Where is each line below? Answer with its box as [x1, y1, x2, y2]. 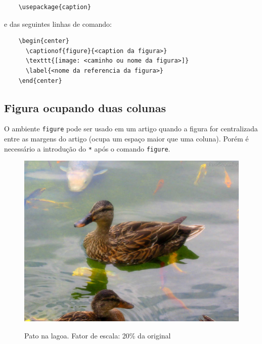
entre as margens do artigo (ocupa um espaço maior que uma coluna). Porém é [4, 133, 249, 144]
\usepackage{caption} [18, 4, 91, 11]
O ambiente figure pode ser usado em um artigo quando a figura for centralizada [4, 123, 258, 134]
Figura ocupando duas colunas [4, 100, 166, 115]
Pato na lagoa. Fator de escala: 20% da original [24, 330, 171, 340]
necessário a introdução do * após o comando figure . [4, 143, 170, 154]
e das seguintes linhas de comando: [4, 18, 112, 29]
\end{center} [18, 77, 62, 84]
